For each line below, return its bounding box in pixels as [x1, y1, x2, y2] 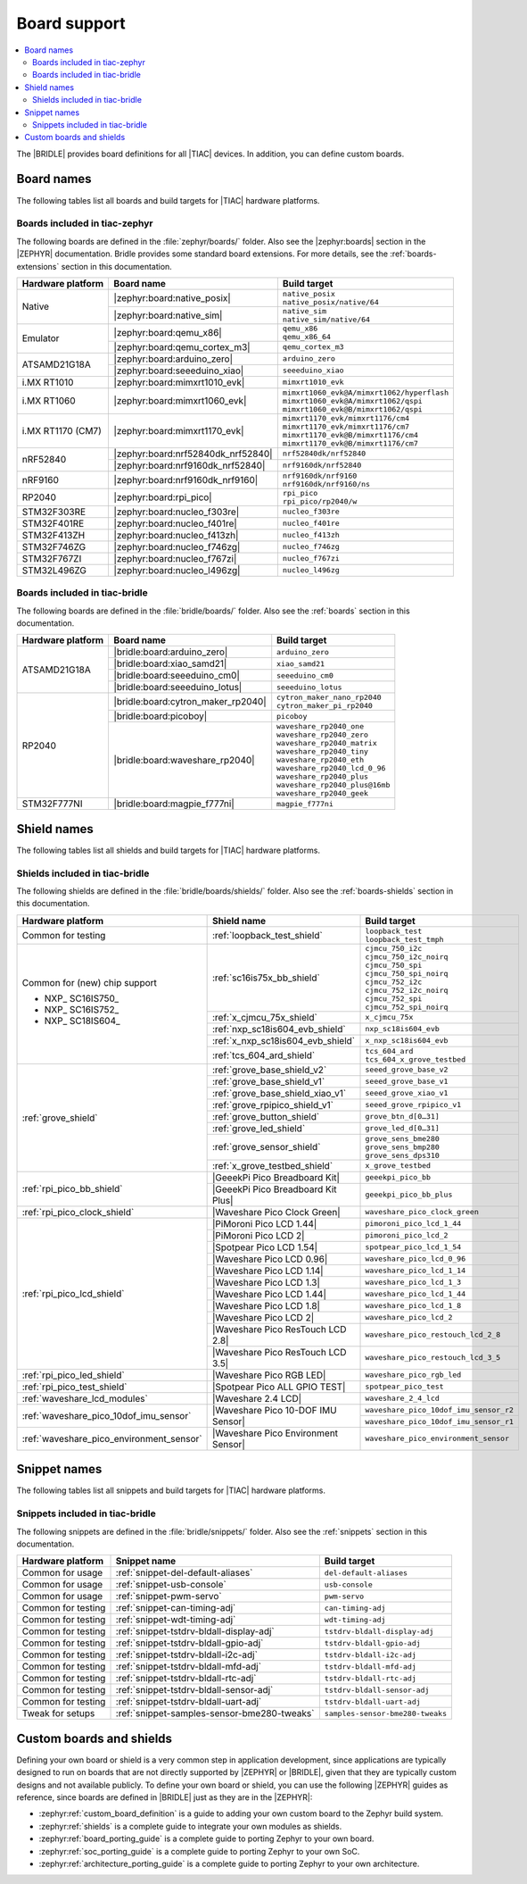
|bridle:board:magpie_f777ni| [113, 797, 235, 810]
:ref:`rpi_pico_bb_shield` [21, 1183, 123, 1196]
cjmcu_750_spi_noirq [365, 969, 449, 978]
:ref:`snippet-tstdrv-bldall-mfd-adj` [115, 1661, 262, 1673]
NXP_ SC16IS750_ [44, 992, 119, 1005]
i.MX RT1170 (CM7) [21, 424, 102, 437]
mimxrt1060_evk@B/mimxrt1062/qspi [282, 404, 423, 414]
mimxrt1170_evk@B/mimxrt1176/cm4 [282, 429, 418, 439]
